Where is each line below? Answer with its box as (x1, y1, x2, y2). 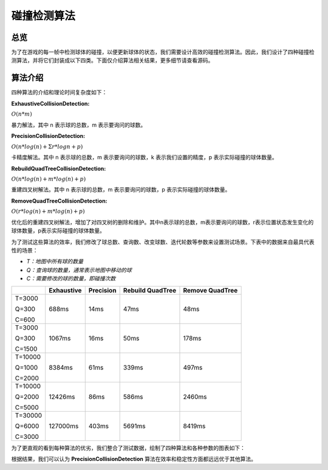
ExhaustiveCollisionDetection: (11, 100, 90, 107)
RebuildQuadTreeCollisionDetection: (11, 165, 106, 172)
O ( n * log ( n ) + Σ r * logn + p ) (11, 143, 83, 150)
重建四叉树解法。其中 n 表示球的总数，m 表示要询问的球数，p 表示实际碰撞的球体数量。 (11, 186, 231, 193)
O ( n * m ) (11, 111, 33, 118)
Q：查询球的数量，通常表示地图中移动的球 (26, 266, 132, 274)
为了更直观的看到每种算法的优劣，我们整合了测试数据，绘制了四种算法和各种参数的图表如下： (11, 444, 245, 451)
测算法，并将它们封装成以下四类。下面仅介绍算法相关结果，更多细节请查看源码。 (11, 57, 214, 64)
